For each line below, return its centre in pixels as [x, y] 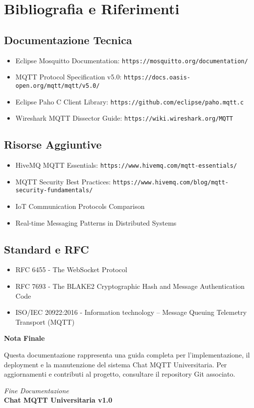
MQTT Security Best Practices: [63, 181]
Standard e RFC [46, 249]
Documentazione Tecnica [68, 39]
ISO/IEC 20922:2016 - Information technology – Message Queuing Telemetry [131, 312]
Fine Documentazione [36, 390]
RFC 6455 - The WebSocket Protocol [71, 269]
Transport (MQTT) [45, 321]
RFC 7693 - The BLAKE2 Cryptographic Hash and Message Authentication [130, 286]
